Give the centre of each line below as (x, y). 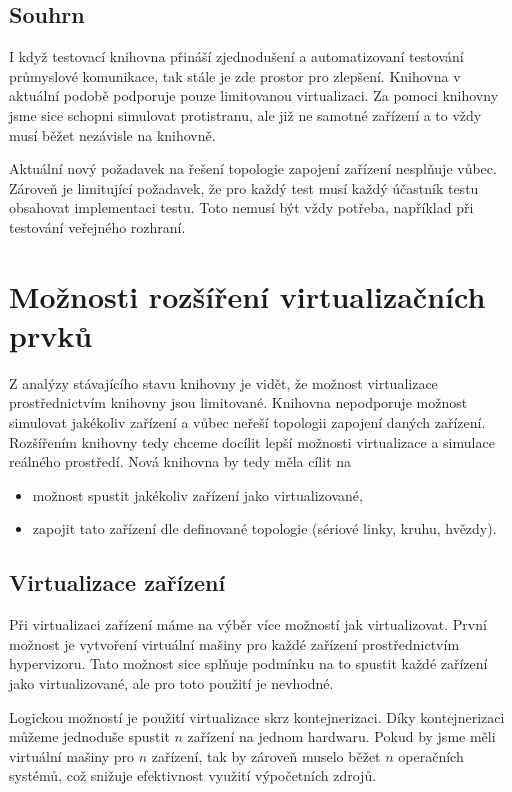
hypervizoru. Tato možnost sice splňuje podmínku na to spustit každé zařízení (248, 663)
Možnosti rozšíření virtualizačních (247, 295)
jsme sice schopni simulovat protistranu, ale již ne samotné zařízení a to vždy (245, 114)
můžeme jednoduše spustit (89, 736)
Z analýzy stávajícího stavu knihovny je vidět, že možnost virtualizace (223, 382)
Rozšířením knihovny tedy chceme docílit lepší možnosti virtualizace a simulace (252, 441)
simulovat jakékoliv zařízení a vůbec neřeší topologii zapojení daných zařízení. (247, 422)
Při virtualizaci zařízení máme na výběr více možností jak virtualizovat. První (248, 624)
